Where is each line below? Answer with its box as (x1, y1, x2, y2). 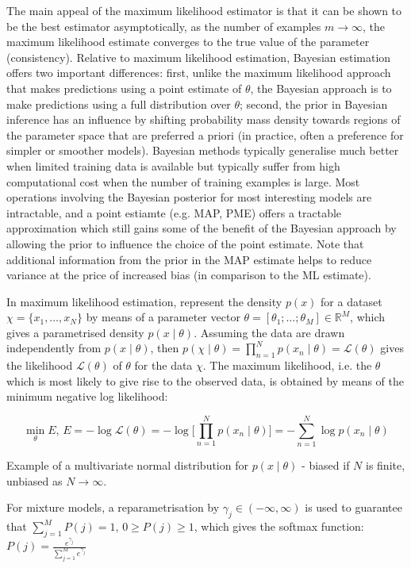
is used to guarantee (305, 499, 402, 516)
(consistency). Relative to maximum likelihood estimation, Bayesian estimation (6, 48, 391, 65)
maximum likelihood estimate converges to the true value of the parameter (6, 33, 370, 50)
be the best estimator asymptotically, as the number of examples (6, 17, 321, 34)
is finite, (366, 457, 405, 474)
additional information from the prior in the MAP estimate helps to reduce (6, 251, 372, 267)
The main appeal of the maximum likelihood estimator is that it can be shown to (6, 2, 402, 18)
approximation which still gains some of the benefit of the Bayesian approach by (6, 220, 397, 236)
